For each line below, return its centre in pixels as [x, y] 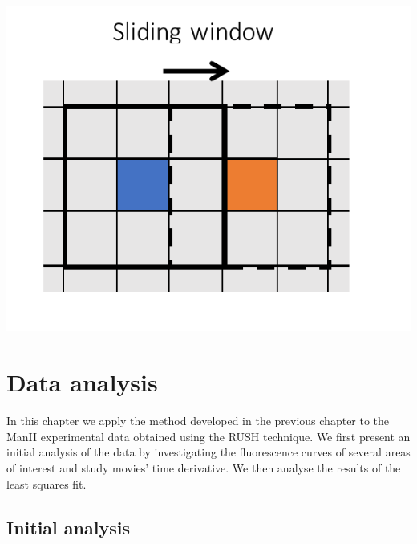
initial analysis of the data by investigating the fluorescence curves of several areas [208, 452]
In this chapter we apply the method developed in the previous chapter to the [198, 421]
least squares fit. [47, 483]
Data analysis [82, 382]
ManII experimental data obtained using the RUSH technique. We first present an [208, 436]
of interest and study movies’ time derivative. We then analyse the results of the [204, 467]
